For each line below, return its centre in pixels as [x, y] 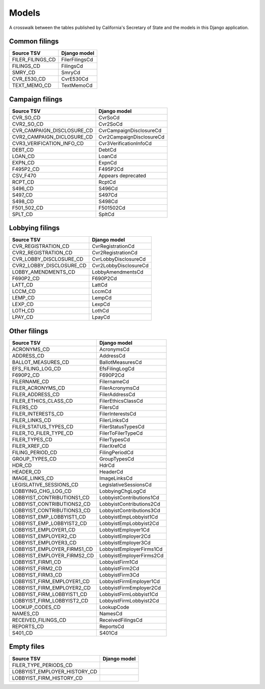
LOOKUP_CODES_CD [36, 607]
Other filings [29, 331]
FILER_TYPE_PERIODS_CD [42, 665]
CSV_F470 [24, 175]
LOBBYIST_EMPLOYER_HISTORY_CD [55, 671]
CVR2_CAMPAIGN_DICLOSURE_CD [53, 137]
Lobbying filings [34, 228]
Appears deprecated [122, 175]
